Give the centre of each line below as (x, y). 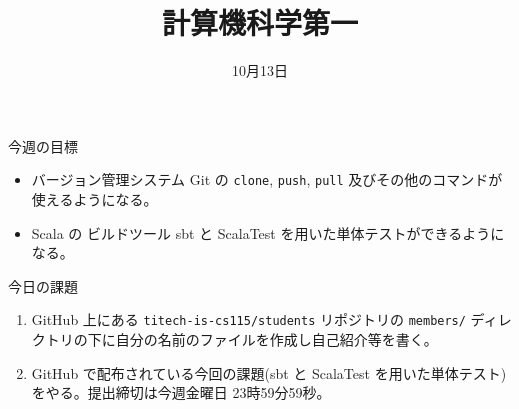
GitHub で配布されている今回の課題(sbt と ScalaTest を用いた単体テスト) (269, 372)
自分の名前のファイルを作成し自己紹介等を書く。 (276, 339)
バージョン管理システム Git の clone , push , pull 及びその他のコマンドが (267, 179)
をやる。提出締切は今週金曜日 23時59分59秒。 (181, 392)
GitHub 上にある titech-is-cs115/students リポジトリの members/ (248, 319)
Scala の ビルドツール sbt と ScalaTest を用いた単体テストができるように (268, 232)
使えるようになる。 (94, 198)
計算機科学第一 (259, 22)
